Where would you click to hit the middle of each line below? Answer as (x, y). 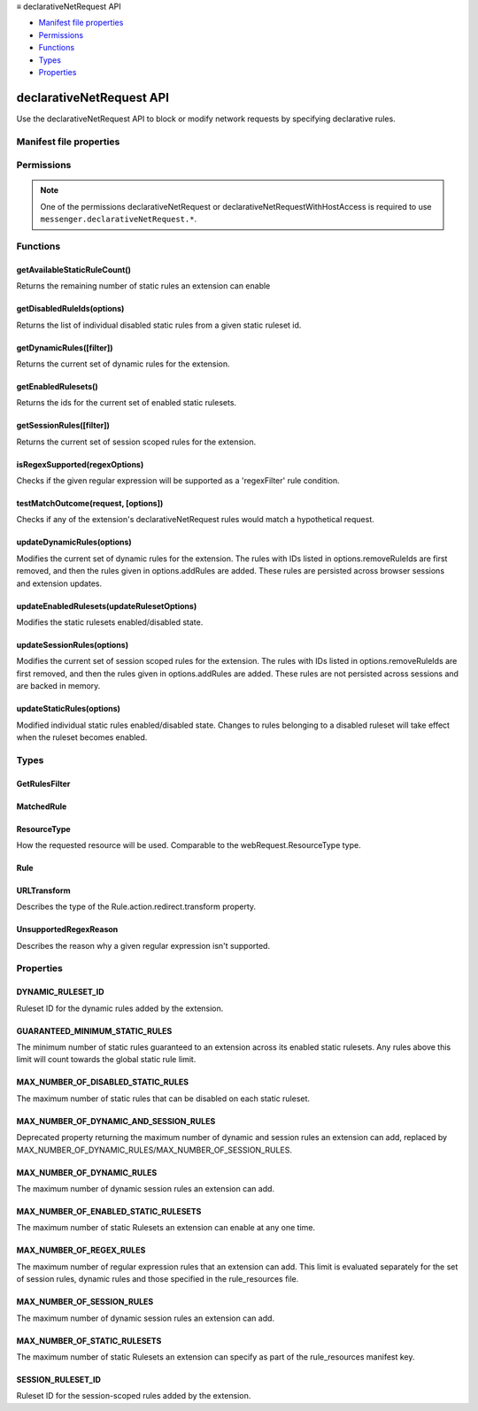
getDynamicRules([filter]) (65, 347)
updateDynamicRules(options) (74, 542)
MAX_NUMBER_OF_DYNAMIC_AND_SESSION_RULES (116, 1121)
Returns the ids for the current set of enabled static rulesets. (127, 403)
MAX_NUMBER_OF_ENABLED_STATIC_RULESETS (109, 1211)
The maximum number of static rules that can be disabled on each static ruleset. (163, 1099)
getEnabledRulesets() (58, 386)
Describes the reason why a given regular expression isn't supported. (143, 945)
